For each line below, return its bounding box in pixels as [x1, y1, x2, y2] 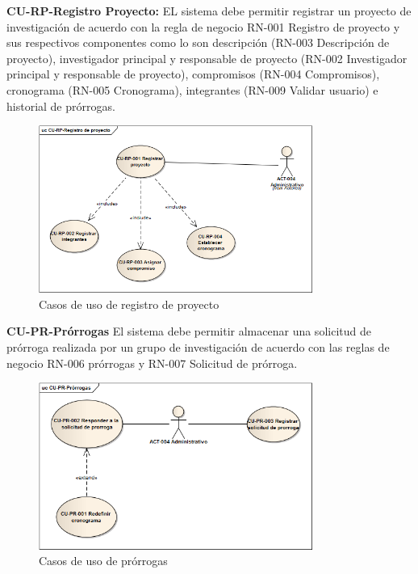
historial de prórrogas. [6, 97, 115, 114]
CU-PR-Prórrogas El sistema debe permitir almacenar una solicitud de [6, 323, 371, 340]
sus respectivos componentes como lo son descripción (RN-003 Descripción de [6, 34, 390, 51]
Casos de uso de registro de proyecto [39, 295, 219, 312]
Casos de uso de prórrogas [39, 552, 168, 569]
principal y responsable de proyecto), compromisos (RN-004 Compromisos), [6, 65, 380, 82]
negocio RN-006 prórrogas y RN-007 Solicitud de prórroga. [6, 354, 298, 371]
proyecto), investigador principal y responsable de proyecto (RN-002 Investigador [6, 49, 408, 66]
